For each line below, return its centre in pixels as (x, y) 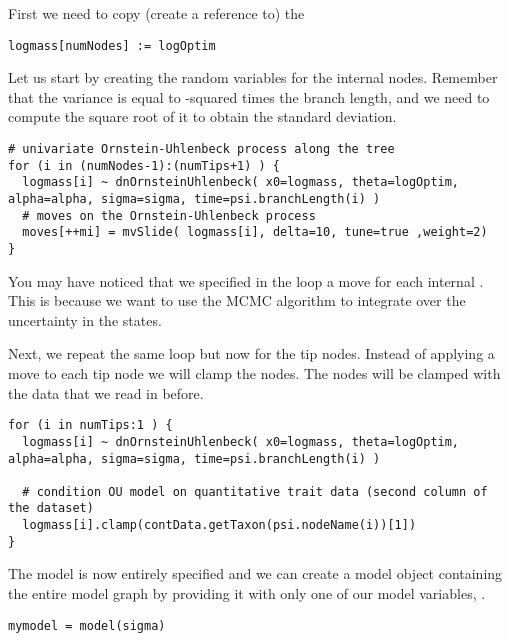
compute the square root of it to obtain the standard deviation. (202, 116)
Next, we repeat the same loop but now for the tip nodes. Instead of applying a (251, 353)
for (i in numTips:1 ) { (90, 425)
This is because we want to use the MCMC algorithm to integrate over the (237, 300)
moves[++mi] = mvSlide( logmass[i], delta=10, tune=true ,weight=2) (255, 232)
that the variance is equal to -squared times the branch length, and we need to (249, 96)
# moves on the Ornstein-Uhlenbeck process (169, 215)
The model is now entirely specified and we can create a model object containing (255, 573)
